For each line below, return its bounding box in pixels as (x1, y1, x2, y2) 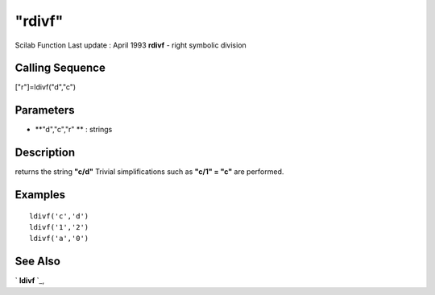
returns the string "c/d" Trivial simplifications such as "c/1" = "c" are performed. (14, 167, 284, 177)
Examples (14, 188, 66, 202)
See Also (14, 255, 60, 268)
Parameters (14, 103, 75, 117)
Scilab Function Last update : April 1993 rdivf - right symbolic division (14, 40, 247, 50)
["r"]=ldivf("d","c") (14, 82, 77, 92)
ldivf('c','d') (29, 211, 89, 221)
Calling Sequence (14, 61, 106, 75)
